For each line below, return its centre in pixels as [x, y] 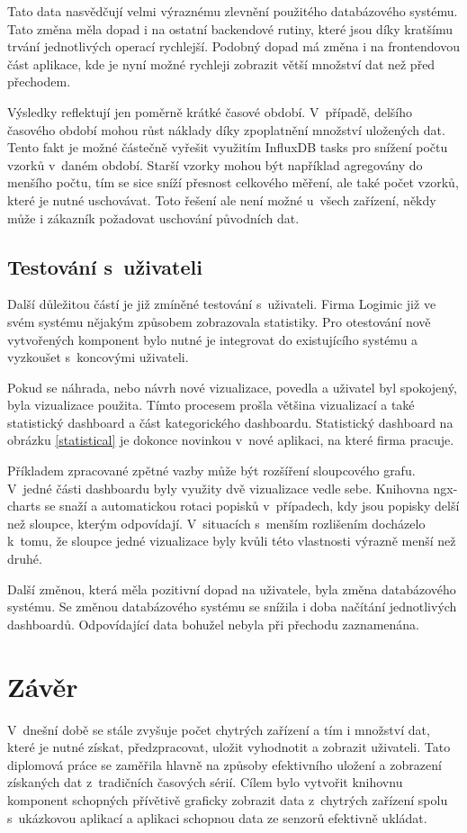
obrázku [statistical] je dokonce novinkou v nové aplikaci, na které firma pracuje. [231, 440]
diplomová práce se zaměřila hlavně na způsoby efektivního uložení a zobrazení [225, 764]
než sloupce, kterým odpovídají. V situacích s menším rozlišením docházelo [216, 523]
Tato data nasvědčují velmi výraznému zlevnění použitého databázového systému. [233, 11]
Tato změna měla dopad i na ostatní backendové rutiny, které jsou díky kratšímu [230, 28]
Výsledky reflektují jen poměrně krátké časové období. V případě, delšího [210, 111]
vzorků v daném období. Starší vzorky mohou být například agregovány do [215, 164]
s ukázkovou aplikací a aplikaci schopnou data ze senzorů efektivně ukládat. [217, 817]
